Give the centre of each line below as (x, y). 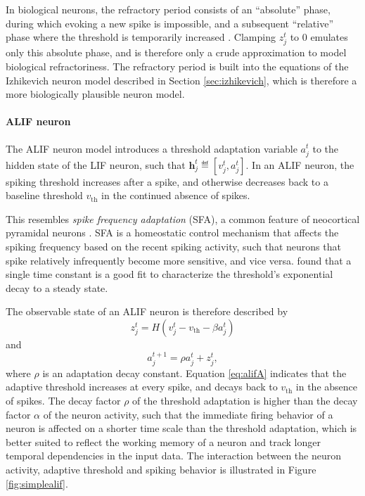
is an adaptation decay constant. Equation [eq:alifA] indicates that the (194, 373)
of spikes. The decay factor (63, 401)
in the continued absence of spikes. (176, 195)
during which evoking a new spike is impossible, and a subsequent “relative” (170, 23)
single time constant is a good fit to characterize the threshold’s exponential (169, 274)
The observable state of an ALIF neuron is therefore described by (147, 311)
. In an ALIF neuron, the (300, 164)
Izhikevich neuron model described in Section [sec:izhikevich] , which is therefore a (181, 80)
